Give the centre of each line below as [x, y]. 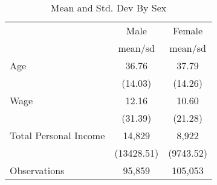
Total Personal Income [57, 135]
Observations [37, 170]
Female [188, 30]
